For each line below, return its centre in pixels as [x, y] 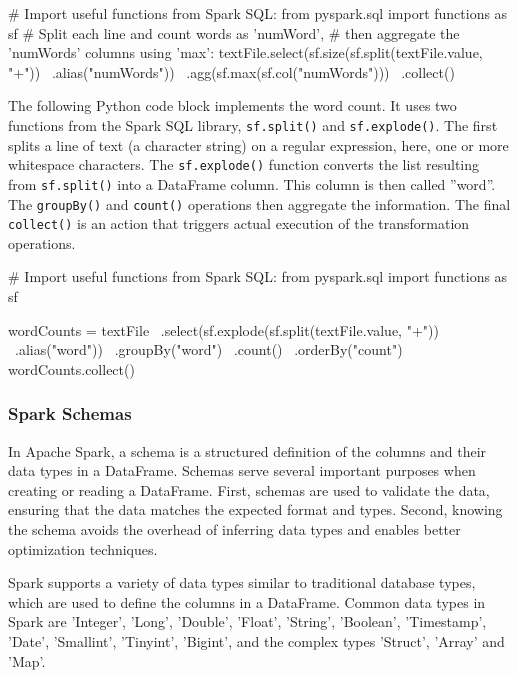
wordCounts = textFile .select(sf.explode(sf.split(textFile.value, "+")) [223, 329]
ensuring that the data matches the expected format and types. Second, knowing [255, 509]
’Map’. [27, 660]
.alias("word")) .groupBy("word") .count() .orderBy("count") [208, 349]
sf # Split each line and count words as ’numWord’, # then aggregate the [234, 32]
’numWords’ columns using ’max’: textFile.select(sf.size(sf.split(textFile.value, [245, 52]
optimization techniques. [83, 548]
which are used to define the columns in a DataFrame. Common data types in [247, 601]
